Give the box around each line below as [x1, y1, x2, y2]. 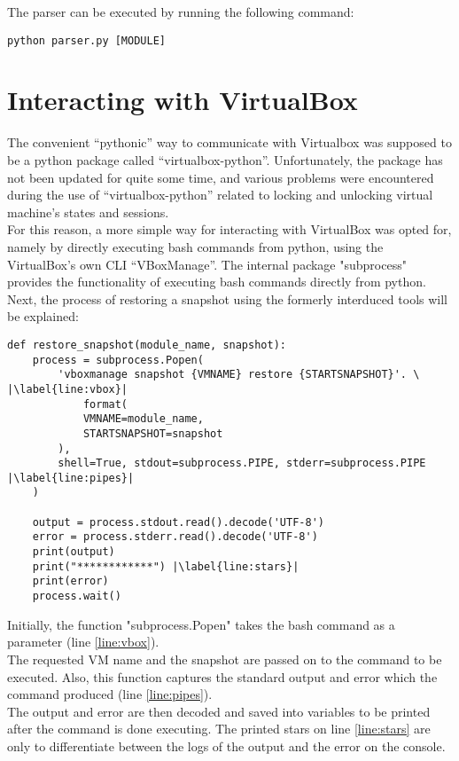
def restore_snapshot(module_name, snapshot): [7, 338, 286, 351]
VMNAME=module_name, [82, 412, 204, 426]
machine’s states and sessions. [7, 202, 169, 221]
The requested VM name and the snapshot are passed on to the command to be [7, 649, 442, 668]
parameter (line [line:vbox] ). [7, 632, 159, 651]
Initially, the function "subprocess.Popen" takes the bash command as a [7, 615, 395, 633]
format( [82, 397, 128, 411]
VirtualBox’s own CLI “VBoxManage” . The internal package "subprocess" [7, 255, 407, 273]
